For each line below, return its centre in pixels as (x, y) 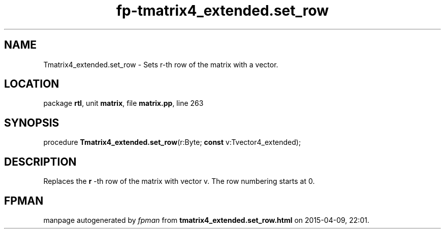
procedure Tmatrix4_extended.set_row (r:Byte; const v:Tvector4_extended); (172, 142)
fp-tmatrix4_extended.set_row (222, 11)
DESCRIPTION (40, 162)
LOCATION (32, 84)
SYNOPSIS (32, 123)
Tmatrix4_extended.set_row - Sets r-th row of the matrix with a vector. (161, 64)
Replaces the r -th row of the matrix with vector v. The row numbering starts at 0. (179, 181)
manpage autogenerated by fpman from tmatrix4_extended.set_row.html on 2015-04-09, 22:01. (206, 220)
